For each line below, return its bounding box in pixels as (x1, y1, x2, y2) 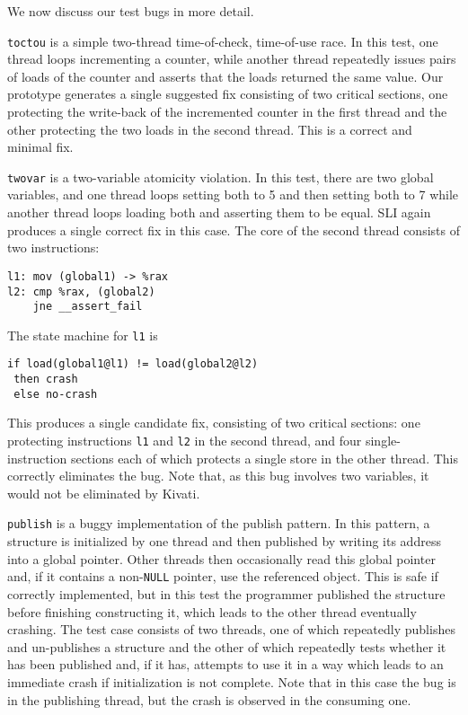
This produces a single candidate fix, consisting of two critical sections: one (7, 413, 420, 432)
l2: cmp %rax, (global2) (7, 285, 155, 298)
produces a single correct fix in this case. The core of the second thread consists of (7, 220, 460, 239)
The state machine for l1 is (7, 325, 158, 344)
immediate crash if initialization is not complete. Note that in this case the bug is (7, 672, 456, 691)
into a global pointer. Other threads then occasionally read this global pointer (7, 549, 436, 568)
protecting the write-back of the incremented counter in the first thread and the (7, 102, 447, 121)
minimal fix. (7, 137, 74, 156)
